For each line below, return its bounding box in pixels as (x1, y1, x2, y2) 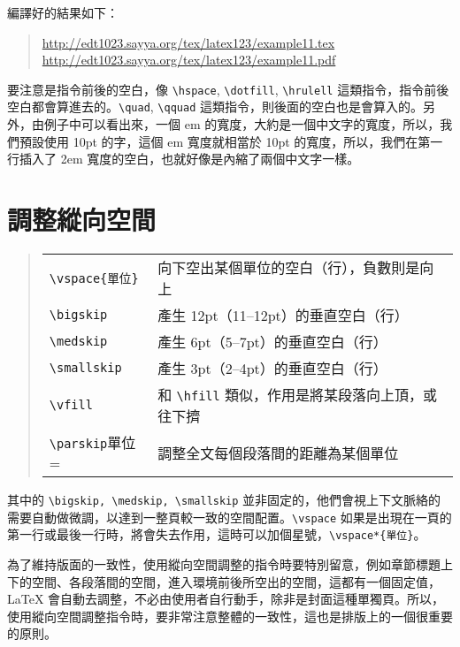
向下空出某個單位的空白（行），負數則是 (157, 257, 420, 278)
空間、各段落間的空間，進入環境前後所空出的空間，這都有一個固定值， (31, 572, 441, 590)
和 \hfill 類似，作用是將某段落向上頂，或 (157, 384, 438, 405)
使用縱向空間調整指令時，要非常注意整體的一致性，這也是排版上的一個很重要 (7, 606, 453, 625)
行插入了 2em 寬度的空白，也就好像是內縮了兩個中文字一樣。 (7, 149, 360, 168)
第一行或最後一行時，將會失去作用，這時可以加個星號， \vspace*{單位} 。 (7, 525, 426, 544)
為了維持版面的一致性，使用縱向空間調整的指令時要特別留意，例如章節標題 (7, 554, 441, 573)
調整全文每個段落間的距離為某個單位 (157, 442, 399, 463)
